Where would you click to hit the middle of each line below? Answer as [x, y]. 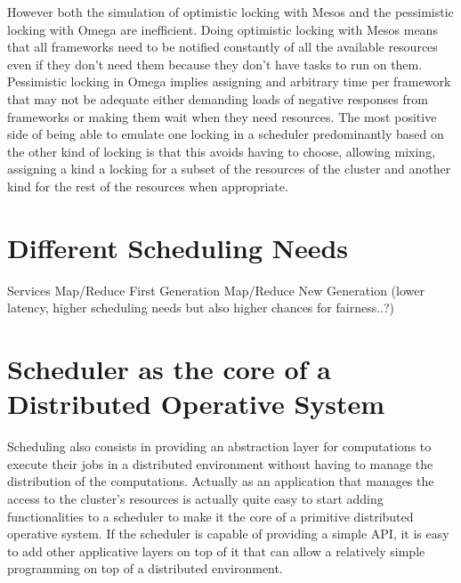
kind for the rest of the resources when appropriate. [148, 186]
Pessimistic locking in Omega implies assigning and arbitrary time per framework [229, 81]
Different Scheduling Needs [178, 247]
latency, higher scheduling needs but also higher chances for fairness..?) [201, 308]
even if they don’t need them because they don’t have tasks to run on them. [215, 64]
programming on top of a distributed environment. [145, 568]
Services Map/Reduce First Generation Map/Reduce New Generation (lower [216, 290]
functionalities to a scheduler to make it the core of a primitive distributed [210, 516]
